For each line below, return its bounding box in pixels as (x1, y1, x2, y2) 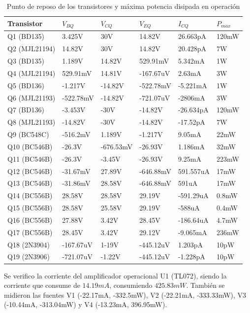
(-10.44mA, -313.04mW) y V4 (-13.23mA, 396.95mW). (4, 299, 167, 310)
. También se (186, 280, 225, 290)
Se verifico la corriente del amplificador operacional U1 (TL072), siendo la (4, 270, 227, 280)
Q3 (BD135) (7, 55, 45, 66)
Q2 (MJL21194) (7, 43, 56, 54)
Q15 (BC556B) (7, 203, 53, 213)
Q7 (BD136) (7, 104, 45, 115)
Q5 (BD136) (7, 80, 45, 90)
